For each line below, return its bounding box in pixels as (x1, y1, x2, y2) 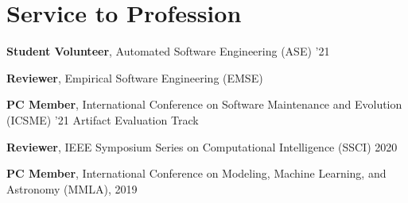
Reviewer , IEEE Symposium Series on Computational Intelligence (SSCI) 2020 (6, 138, 398, 155)
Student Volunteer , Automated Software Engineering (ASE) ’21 (6, 43, 330, 59)
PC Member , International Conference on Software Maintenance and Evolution (6, 96, 402, 113)
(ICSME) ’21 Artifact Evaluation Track (6, 111, 199, 128)
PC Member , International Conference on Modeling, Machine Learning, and (6, 165, 387, 182)
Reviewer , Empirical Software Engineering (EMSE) (6, 69, 263, 86)
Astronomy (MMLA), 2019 (6, 180, 138, 197)
